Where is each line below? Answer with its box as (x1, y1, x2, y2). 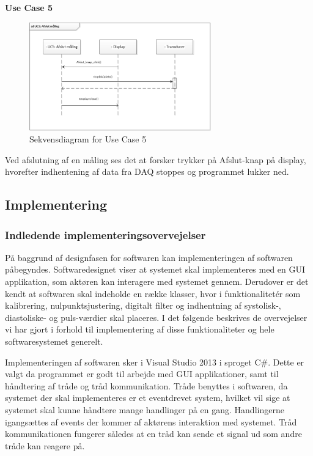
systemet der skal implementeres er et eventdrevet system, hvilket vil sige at (5, 391, 290, 404)
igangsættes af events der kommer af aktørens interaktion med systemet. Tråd (5, 415, 297, 428)
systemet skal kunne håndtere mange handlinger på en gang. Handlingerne (5, 403, 284, 416)
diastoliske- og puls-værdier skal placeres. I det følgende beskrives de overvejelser (5, 311, 307, 323)
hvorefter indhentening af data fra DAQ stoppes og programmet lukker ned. (5, 165, 289, 178)
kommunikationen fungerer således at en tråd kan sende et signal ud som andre (5, 427, 302, 440)
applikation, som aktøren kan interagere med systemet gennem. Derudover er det (5, 275, 309, 288)
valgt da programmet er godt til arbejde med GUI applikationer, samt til (5, 367, 279, 380)
